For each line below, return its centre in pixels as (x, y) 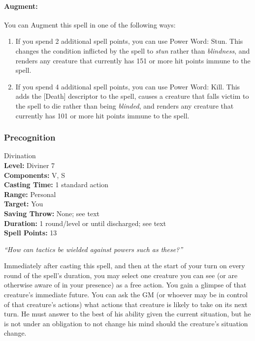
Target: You (24, 204)
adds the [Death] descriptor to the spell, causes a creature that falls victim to (132, 96)
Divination (20, 156)
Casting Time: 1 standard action (56, 185)
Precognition (30, 137)
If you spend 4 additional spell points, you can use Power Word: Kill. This (128, 86)
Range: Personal (30, 194)
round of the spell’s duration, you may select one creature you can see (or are (121, 275)
